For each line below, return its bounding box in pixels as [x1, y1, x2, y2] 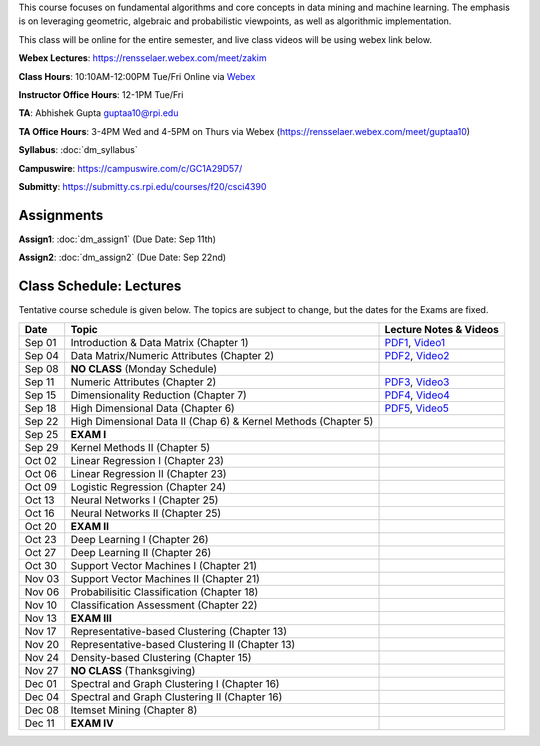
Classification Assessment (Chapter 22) [70, 598, 258, 612]
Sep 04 [24, 348, 60, 362]
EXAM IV [70, 716, 114, 730]
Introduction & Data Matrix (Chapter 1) [70, 335, 249, 349]
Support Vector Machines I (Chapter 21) [70, 558, 258, 572]
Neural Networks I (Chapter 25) [70, 493, 219, 507]
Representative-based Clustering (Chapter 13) [70, 624, 288, 638]
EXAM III [70, 611, 112, 625]
